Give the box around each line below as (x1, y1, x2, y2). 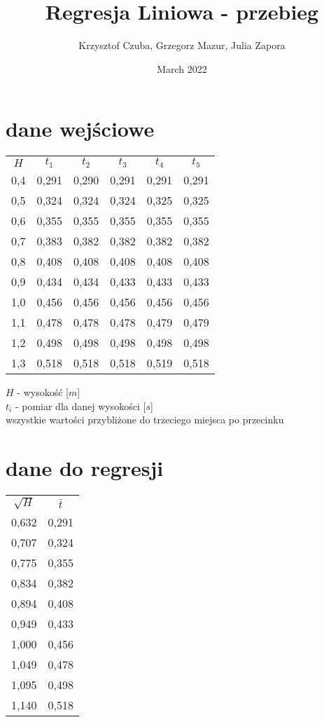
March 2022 (157, 61, 207, 76)
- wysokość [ (17, 385, 69, 400)
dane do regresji (6, 454, 164, 482)
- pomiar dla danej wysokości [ (15, 398, 146, 413)
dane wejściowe (6, 114, 155, 143)
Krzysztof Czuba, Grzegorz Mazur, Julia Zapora (78, 38, 286, 53)
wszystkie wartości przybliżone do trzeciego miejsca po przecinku (6, 412, 284, 427)
